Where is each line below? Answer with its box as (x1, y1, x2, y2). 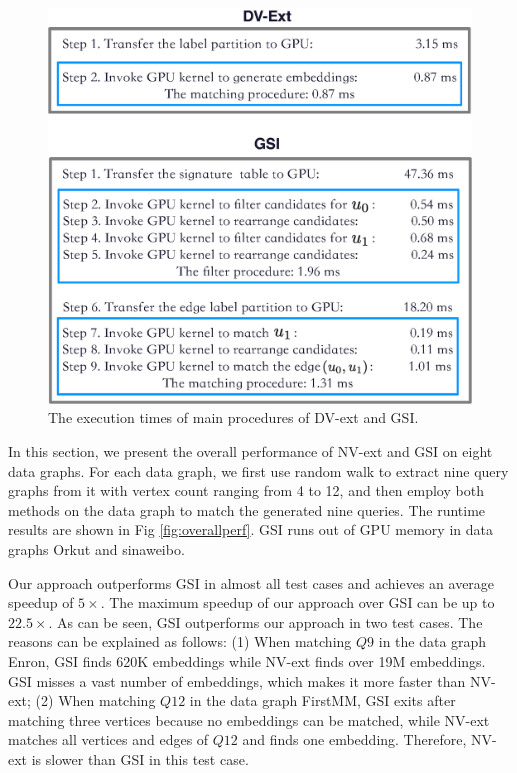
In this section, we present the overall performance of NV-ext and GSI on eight (8, 441, 493, 462)
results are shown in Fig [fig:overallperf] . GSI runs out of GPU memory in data (8, 519, 493, 540)
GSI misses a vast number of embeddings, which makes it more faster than (8, 670, 466, 691)
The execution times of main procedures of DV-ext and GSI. (48, 407, 419, 428)
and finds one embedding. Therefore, (242, 729, 467, 750)
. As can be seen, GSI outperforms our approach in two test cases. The (48, 611, 483, 632)
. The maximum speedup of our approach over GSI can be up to (100, 592, 495, 613)
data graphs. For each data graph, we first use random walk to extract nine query (8, 460, 509, 481)
